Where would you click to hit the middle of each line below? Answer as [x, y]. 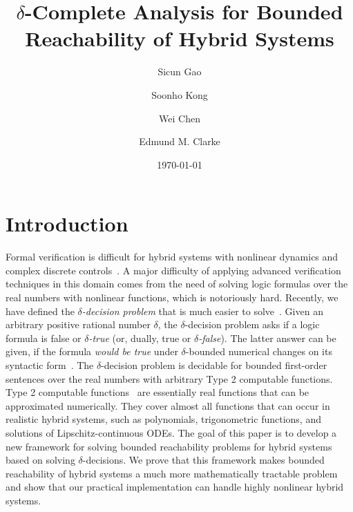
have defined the [40, 311]
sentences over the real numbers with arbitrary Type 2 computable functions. [169, 378]
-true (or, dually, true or [140, 338]
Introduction [67, 224]
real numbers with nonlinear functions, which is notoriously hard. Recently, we [172, 297]
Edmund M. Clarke [180, 141]
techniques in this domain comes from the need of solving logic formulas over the [177, 284]
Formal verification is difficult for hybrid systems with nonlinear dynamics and [172, 257]
